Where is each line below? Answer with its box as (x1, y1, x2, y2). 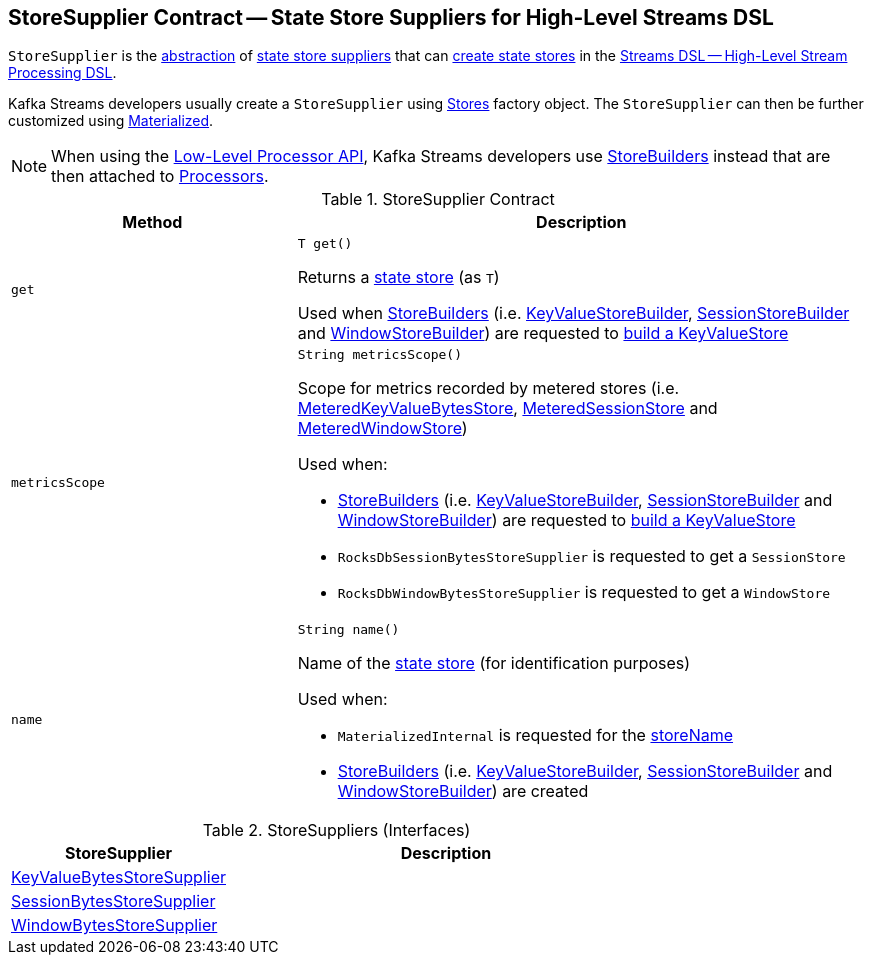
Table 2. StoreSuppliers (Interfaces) (202, 820, 471, 841)
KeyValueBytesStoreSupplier (11, 867, 226, 888)
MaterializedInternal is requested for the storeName (337, 725, 734, 746)
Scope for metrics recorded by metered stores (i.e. (297, 378, 680, 399)
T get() (297, 236, 353, 252)
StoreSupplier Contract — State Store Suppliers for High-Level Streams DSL (8, 5, 774, 30)
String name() (297, 622, 400, 638)
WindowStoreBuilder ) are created (337, 781, 589, 802)
